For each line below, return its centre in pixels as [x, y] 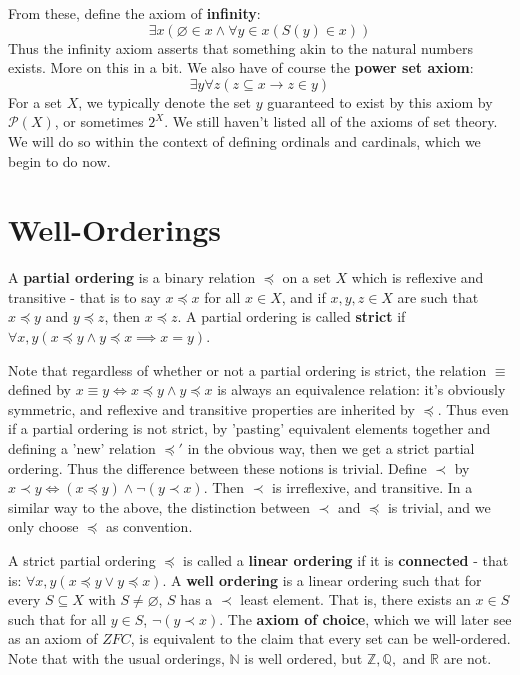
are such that [438, 296]
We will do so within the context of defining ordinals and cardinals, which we [244, 140]
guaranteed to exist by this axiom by [380, 101]
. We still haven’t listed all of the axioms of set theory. [331, 121]
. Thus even [473, 408]
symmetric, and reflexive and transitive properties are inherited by [211, 408]
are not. [467, 657]
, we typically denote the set [164, 101]
